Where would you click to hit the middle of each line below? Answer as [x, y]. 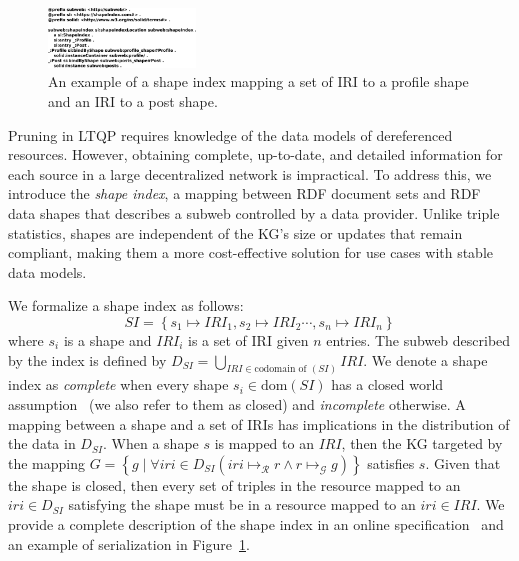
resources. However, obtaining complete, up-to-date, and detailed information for [255, 154]
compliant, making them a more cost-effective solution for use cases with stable [251, 252]
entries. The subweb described [418, 339]
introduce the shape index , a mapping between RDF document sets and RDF [244, 193]
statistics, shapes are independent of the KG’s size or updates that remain [235, 232]
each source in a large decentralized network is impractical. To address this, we [250, 173]
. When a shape [151, 443]
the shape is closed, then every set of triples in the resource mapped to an [234, 484]
